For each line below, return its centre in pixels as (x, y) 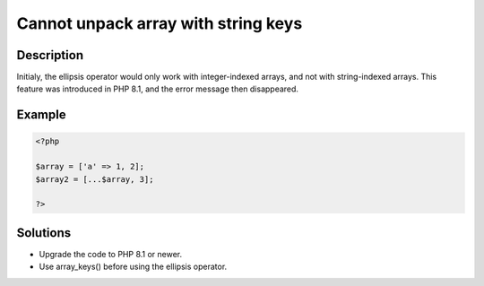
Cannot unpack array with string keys (160, 23)
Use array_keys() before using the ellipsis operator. (133, 267)
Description (50, 55)
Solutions (44, 233)
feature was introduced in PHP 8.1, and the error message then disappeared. (158, 89)
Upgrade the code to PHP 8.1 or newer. (111, 254)
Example (41, 115)
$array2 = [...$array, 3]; (95, 179)
